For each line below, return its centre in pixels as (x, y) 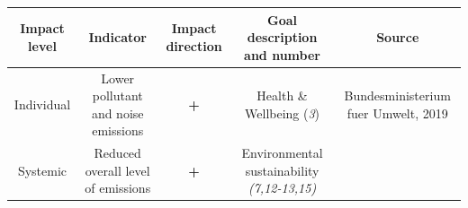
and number (282, 54)
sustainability (282, 170)
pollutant (117, 95)
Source (398, 37)
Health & (282, 95)
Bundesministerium (397, 95)
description (282, 37)
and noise (117, 113)
